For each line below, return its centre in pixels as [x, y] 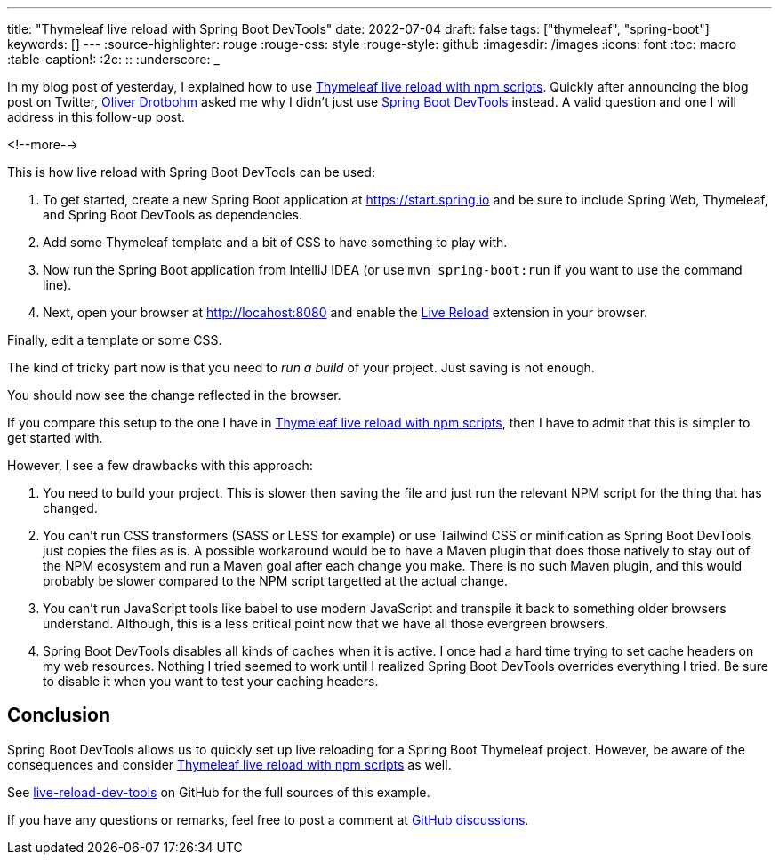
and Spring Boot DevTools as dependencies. [173, 215]
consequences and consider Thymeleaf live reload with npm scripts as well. [229, 764]
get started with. [55, 438]
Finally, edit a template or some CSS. [115, 340]
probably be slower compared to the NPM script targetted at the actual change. [276, 581]
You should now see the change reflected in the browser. [174, 395]
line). [57, 285]
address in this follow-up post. [96, 117]
